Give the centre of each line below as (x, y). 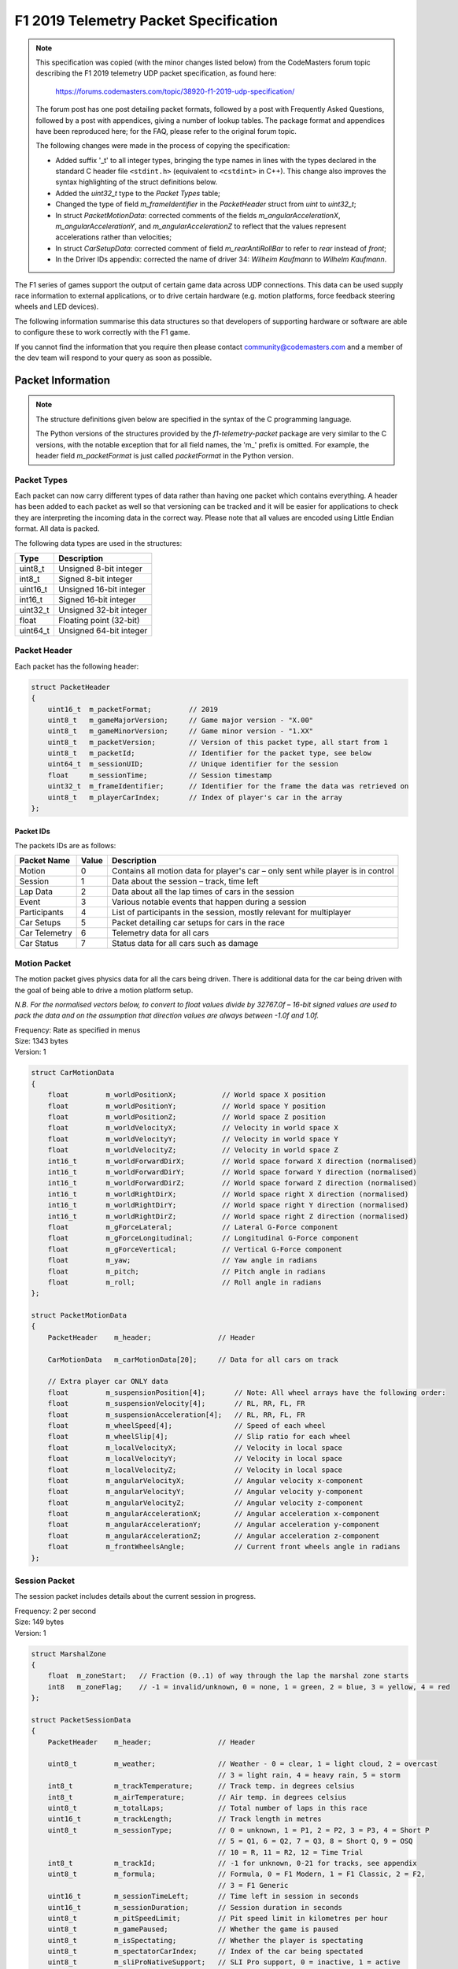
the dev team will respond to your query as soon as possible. (113, 358)
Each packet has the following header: (77, 666)
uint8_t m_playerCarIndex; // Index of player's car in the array (195, 797)
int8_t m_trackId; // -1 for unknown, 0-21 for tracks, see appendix (232, 1863)
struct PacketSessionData (81, 1720)
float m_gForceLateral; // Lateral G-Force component (193, 1227)
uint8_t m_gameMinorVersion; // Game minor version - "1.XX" (181, 731)
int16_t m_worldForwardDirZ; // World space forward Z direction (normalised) (232, 1183)
